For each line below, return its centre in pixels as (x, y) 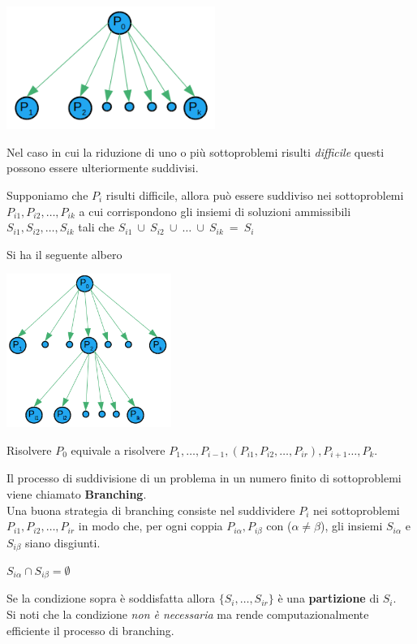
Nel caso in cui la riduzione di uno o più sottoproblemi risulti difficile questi (196, 151)
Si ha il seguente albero (64, 254)
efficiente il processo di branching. (90, 630)
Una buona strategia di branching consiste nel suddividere (151, 510)
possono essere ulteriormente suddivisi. (103, 168)
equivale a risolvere (118, 450)
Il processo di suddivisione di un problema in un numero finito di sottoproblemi (204, 478)
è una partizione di (329, 598)
